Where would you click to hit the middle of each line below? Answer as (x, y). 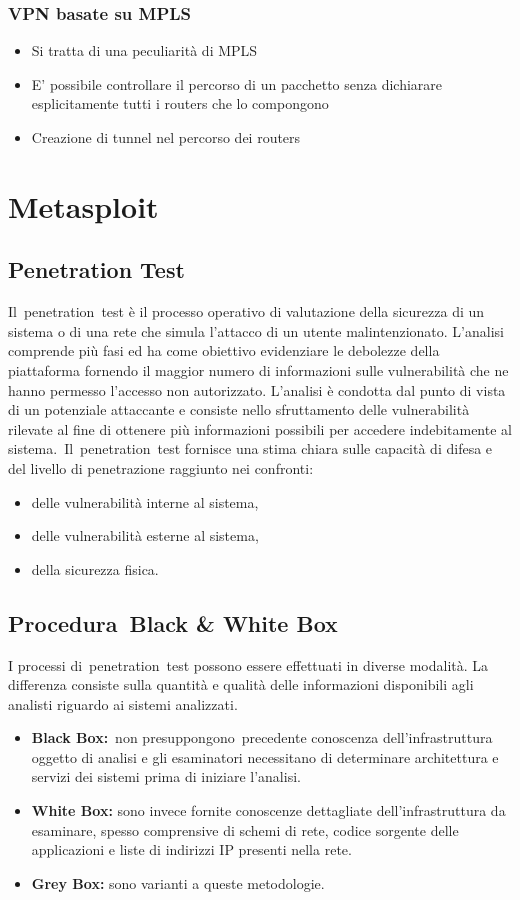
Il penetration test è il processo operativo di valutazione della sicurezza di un (246, 311)
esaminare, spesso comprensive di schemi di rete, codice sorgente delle (245, 829)
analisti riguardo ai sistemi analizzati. (123, 703)
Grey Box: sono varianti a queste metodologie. (178, 882)
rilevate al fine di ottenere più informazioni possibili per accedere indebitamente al (260, 428)
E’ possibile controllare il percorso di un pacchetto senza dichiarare (237, 83)
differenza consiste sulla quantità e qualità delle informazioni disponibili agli (241, 684)
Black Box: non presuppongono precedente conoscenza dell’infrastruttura (262, 737)
